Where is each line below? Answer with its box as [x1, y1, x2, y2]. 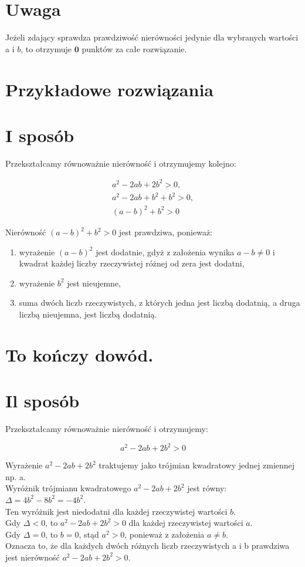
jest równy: [187, 482, 227, 494]
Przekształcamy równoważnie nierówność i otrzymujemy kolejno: [5, 157, 236, 169]
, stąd [79, 528, 99, 540]
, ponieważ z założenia [124, 528, 205, 540]
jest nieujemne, [67, 276, 121, 289]
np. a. [5, 470, 26, 482]
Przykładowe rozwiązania [5, 77, 213, 101]
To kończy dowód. [5, 342, 154, 366]
